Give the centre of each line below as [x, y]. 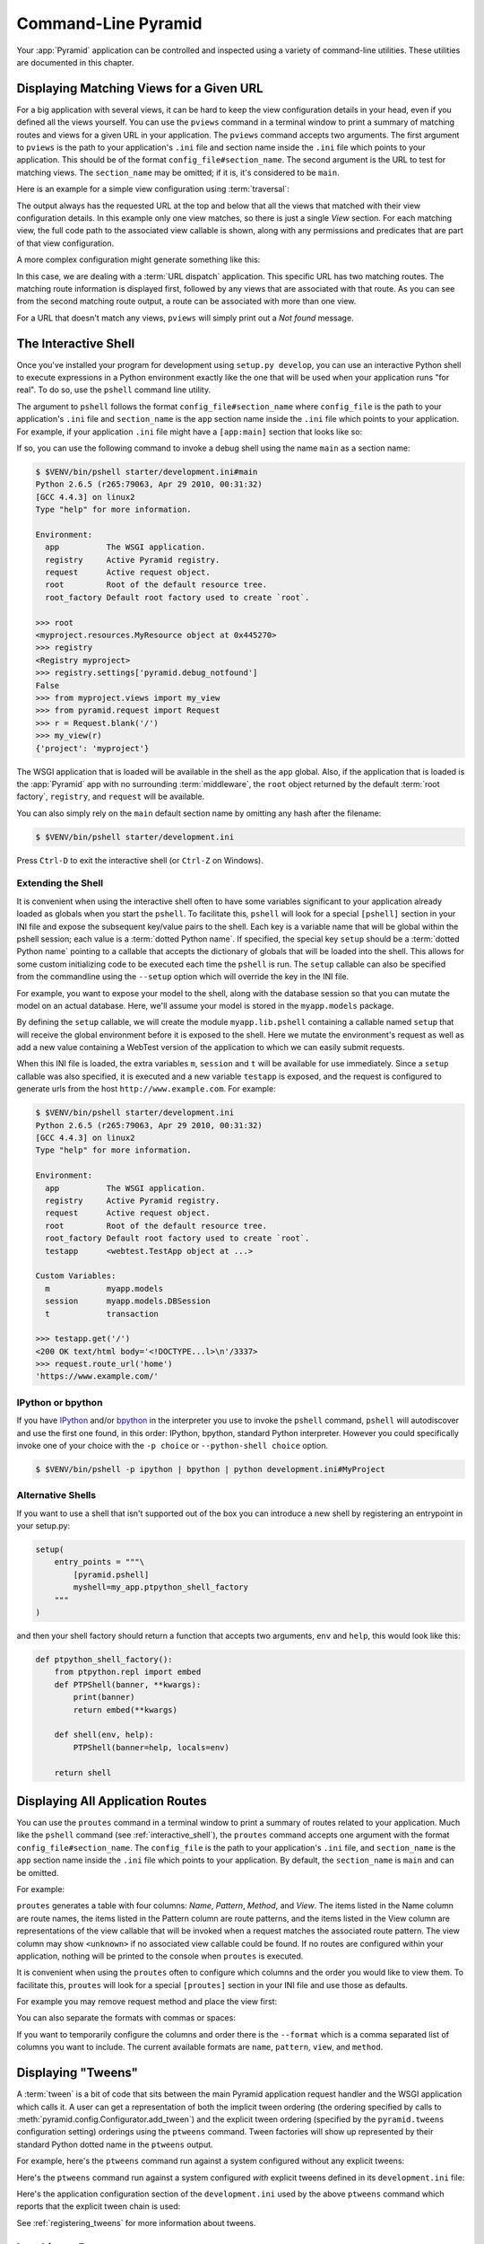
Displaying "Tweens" [78, 2073]
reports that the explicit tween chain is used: [99, 2206]
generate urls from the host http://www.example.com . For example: [147, 1089]
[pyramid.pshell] [111, 1574]
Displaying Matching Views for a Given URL [140, 88]
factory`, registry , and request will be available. [111, 797]
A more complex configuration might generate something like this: [138, 259]
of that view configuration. [65, 243]
